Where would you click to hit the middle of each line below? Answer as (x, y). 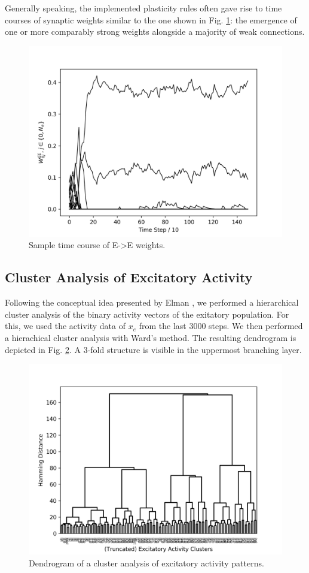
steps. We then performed (256, 326)
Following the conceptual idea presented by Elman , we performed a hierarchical (152, 302)
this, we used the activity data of (65, 326)
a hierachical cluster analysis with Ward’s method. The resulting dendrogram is (151, 337)
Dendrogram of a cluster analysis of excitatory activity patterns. (146, 563)
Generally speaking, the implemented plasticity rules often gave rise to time (143, 8)
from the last (163, 326)
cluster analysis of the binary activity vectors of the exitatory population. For (147, 314)
